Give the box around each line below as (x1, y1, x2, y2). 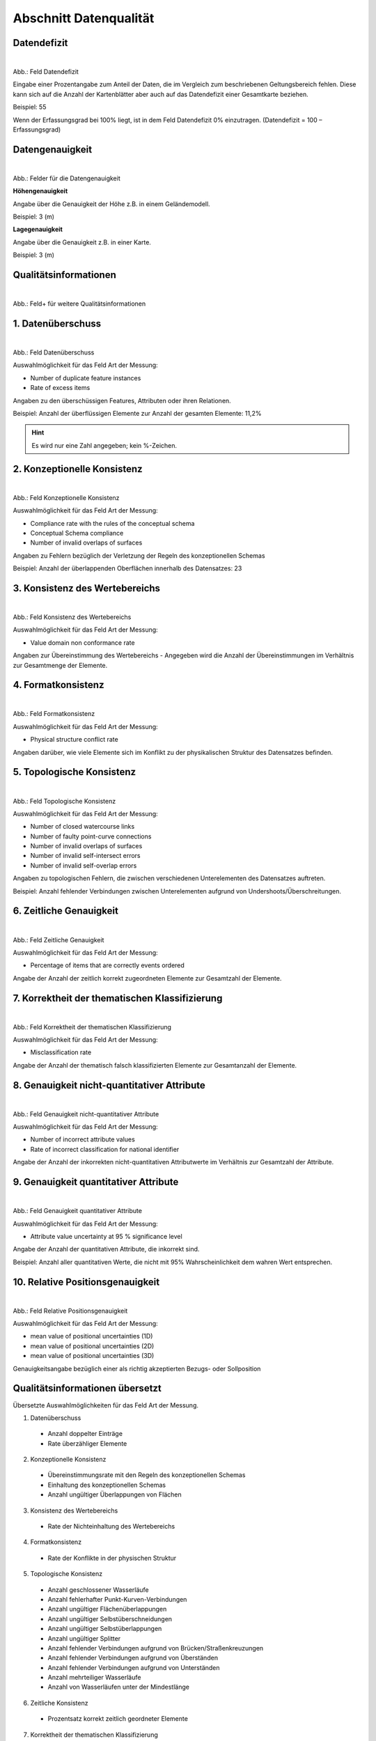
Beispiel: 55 (13, 103, 47, 111)
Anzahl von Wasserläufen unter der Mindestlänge (47, 1683, 189, 1692)
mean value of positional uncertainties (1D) (30, 1332, 153, 1341)
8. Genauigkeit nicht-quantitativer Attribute (13, 1079, 205, 1091)
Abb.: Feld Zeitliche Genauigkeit (13, 935, 104, 944)
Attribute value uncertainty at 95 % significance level (30, 1232, 182, 1240)
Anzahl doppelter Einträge (47, 1430, 123, 1438)
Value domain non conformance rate (30, 638, 135, 647)
